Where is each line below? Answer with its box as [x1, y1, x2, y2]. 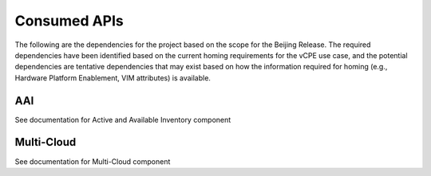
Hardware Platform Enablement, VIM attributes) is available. [14, 72, 212, 83]
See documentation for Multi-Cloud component [14, 156, 171, 166]
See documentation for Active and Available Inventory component [14, 115, 231, 124]
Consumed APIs [14, 12, 124, 29]
